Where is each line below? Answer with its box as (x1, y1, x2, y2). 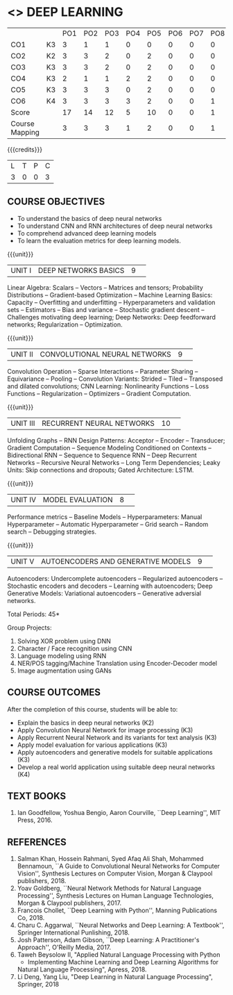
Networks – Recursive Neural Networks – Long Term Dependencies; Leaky (7, 458, 221, 466)
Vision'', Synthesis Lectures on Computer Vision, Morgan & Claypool (17, 869, 213, 878)
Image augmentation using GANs (17, 666, 112, 675)
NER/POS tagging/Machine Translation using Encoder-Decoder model (17, 659, 217, 667)
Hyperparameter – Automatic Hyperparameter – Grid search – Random (7, 520, 209, 528)
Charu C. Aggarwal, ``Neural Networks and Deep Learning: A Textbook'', (17, 921, 225, 930)
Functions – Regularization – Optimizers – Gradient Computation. (7, 389, 191, 397)
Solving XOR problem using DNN (17, 636, 111, 645)
